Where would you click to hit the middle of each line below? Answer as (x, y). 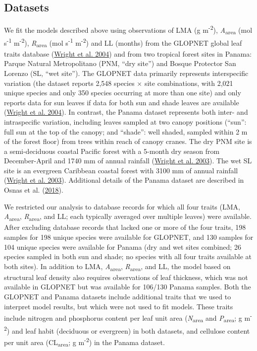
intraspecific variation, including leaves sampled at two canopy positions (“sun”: (125, 121)
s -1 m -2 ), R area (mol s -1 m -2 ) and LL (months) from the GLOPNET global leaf (123, 42)
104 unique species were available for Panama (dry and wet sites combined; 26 (123, 246)
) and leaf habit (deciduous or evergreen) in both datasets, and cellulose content (128, 330)
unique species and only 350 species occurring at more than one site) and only (123, 93)
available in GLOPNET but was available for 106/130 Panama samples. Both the (128, 287)
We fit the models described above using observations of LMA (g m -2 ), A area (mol (128, 30)
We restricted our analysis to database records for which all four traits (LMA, (122, 206)
